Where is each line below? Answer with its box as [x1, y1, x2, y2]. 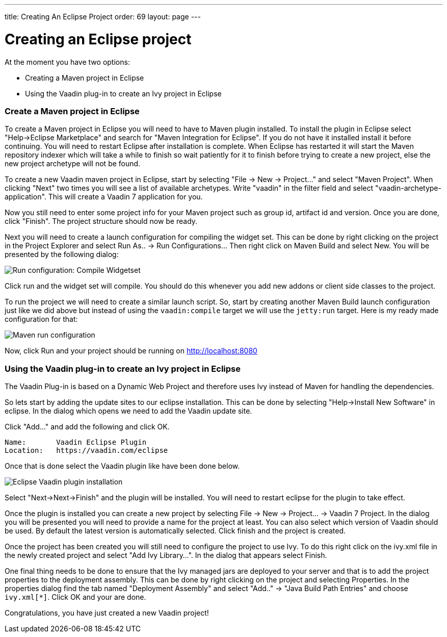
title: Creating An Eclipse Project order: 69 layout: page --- [5, 12, 201, 21]
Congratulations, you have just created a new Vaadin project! [5, 608, 209, 617]
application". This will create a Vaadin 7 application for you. [5, 192, 203, 201]
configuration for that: [5, 315, 78, 324]
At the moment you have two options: [5, 57, 130, 66]
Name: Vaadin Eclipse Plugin [5, 438, 147, 446]
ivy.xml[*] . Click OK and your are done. [5, 593, 146, 601]
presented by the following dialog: [5, 250, 119, 259]
